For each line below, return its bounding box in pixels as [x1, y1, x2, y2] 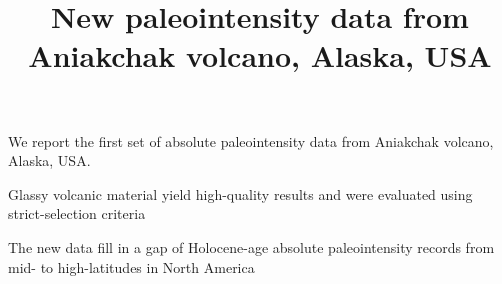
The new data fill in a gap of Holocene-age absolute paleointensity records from [8, 236, 495, 257]
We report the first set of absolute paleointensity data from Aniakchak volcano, [8, 130, 494, 151]
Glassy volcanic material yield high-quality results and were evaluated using [8, 183, 473, 204]
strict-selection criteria [8, 203, 146, 224]
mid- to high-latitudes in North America [8, 256, 255, 277]
